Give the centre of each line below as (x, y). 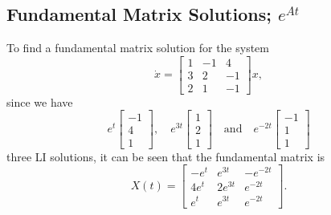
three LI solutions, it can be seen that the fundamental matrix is (166, 156)
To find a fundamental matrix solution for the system (138, 48)
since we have (40, 101)
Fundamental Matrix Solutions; (139, 14)
